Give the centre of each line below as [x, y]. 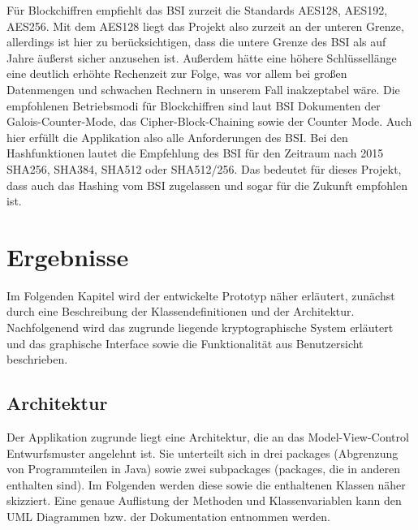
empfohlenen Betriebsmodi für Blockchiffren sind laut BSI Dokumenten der [194, 105]
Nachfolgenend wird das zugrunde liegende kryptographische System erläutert [200, 327]
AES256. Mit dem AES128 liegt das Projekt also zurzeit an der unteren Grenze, [205, 26]
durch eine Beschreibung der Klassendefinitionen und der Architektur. [181, 311]
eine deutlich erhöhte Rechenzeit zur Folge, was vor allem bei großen [177, 73]
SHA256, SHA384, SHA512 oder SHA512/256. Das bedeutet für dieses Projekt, [204, 168]
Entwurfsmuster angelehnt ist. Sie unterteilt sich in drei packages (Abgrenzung [203, 452]
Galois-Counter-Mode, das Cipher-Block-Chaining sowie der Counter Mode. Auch [209, 121]
